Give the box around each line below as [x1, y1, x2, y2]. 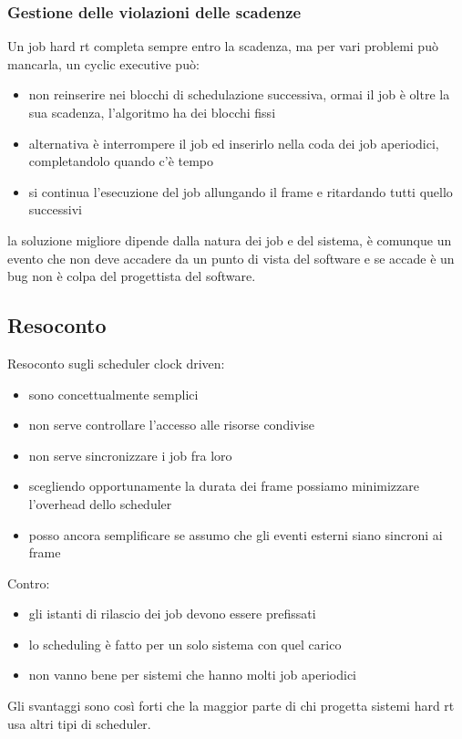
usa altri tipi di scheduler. [7, 713, 151, 733]
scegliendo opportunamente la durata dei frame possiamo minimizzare [28, 476, 419, 495]
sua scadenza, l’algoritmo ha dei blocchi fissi [28, 103, 276, 121]
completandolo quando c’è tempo [28, 151, 214, 171]
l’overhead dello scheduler [28, 494, 172, 513]
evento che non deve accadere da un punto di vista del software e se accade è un [7, 248, 455, 267]
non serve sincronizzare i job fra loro [28, 445, 232, 464]
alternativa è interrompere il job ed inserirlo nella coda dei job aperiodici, [28, 133, 439, 152]
